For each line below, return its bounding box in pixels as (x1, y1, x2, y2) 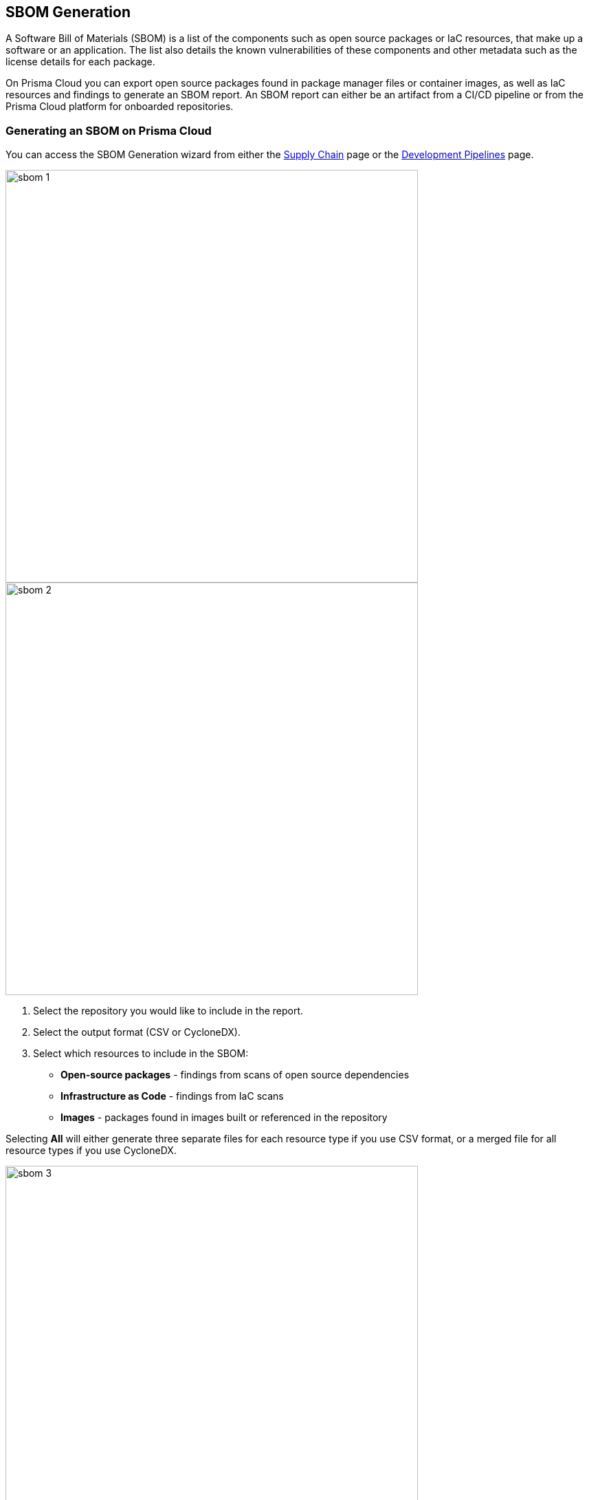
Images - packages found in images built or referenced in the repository (60, 1111, 388, 1124)
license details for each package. (5, 56, 155, 68)
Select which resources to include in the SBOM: (33, 1047, 249, 1060)
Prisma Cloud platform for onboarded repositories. (5, 100, 234, 113)
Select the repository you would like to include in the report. (33, 1005, 304, 1017)
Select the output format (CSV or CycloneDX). (33, 1026, 241, 1039)
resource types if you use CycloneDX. (5, 1144, 177, 1157)
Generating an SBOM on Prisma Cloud (5, 123, 212, 138)
